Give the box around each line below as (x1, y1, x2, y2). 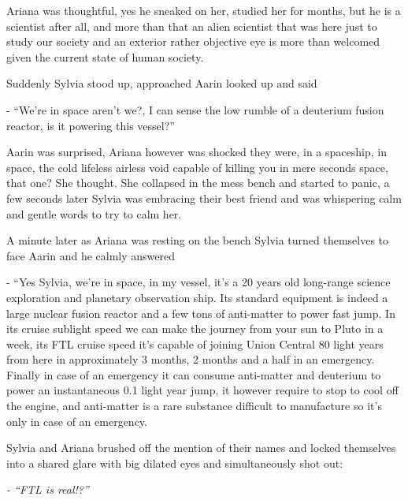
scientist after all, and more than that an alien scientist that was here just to (6, 17, 377, 34)
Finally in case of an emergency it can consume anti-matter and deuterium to (6, 366, 381, 382)
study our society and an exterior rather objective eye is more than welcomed (6, 33, 380, 50)
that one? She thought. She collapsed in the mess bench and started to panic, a (6, 174, 390, 191)
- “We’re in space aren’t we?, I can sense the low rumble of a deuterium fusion (6, 101, 384, 118)
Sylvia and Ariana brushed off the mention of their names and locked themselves (6, 439, 396, 456)
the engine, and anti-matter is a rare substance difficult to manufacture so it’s (6, 397, 382, 414)
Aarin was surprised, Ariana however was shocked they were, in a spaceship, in (6, 144, 387, 160)
